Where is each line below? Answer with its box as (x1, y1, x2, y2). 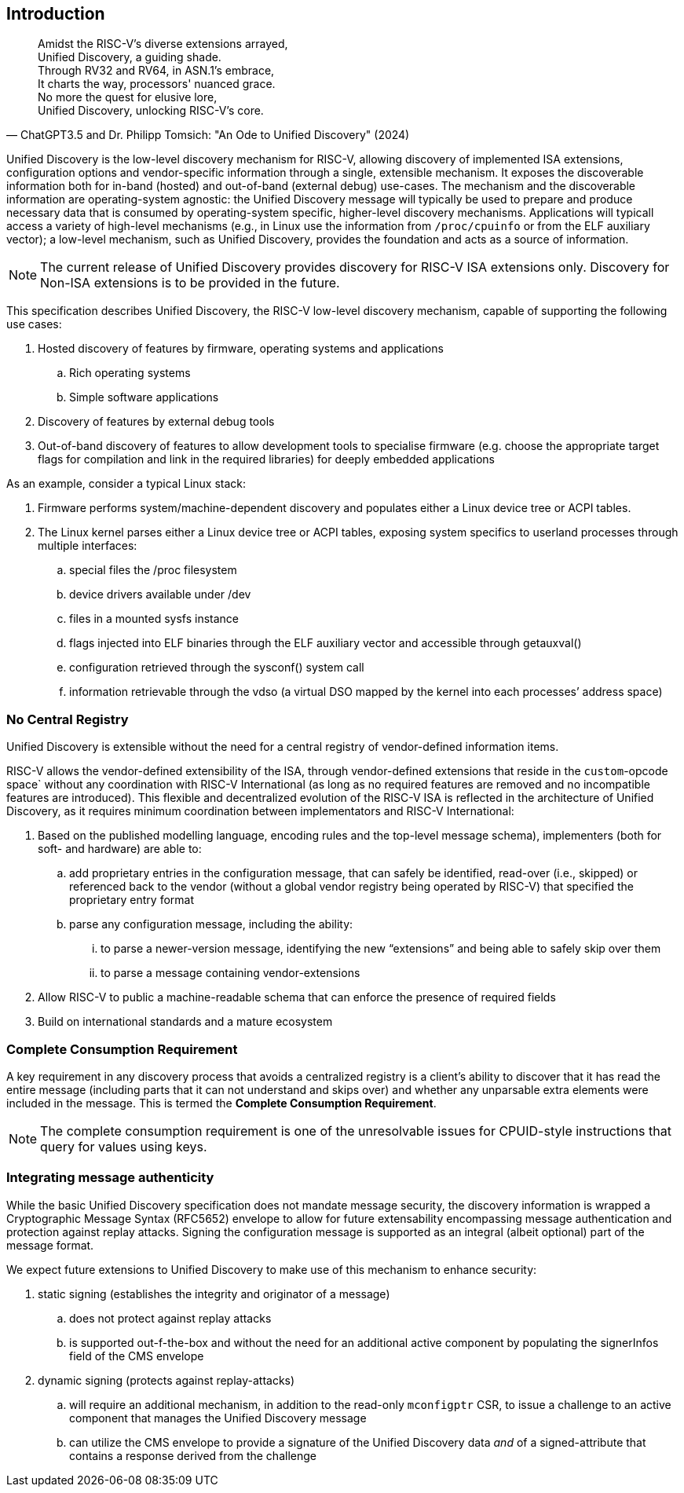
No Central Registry (6, 711, 129, 727)
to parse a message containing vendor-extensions (101, 966, 360, 980)
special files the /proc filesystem (69, 563, 237, 577)
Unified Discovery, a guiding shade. (38, 50, 221, 64)
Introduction (6, 4, 105, 24)
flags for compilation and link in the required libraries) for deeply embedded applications (38, 452, 495, 467)
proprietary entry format (69, 893, 195, 907)
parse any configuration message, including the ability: (69, 917, 353, 931)
